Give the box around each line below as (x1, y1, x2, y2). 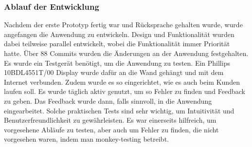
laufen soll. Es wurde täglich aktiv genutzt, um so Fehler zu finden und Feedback (4, 86, 245, 96)
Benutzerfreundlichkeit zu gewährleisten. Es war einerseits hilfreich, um (4, 115, 216, 125)
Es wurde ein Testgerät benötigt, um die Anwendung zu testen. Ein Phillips (4, 57, 230, 68)
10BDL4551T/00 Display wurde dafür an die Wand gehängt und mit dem (4, 67, 224, 77)
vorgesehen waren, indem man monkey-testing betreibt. (4, 134, 169, 144)
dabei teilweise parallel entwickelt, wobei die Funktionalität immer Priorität (4, 38, 230, 49)
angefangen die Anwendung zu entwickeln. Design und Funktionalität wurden (4, 29, 234, 39)
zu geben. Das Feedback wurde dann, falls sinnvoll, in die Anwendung (4, 95, 212, 106)
